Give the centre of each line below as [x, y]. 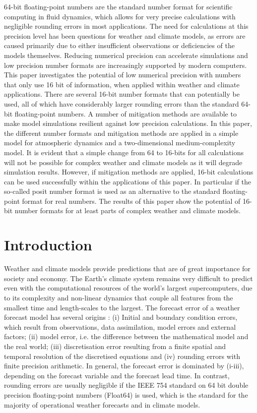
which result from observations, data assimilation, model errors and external [120, 326]
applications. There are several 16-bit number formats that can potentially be [122, 94]
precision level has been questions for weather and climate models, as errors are [125, 35]
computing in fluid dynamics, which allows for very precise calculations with [120, 16]
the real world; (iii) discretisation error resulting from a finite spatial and [115, 346]
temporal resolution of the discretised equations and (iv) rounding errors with [122, 356]
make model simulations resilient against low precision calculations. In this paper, [128, 123]
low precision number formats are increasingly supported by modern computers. [126, 65]
